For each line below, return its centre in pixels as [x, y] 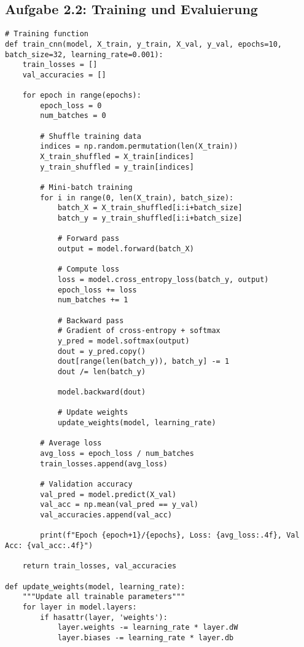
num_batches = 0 [73, 116]
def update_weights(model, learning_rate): [95, 586]
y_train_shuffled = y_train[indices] [117, 167]
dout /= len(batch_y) [102, 371]
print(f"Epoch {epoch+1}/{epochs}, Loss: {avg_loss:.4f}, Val [170, 535]
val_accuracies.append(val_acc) [106, 515]
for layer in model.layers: [80, 607]
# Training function [47, 34]
